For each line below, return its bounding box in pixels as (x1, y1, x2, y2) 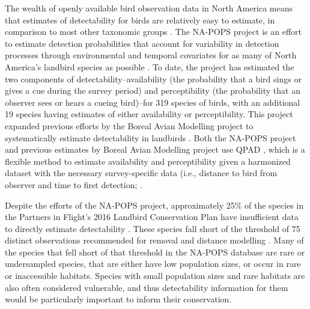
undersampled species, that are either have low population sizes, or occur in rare (5, 257, 301, 270)
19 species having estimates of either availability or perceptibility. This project (5, 108, 293, 120)
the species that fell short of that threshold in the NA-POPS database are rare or (5, 245, 305, 258)
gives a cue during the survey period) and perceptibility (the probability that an (5, 84, 300, 97)
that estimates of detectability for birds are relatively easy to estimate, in (5, 13, 275, 26)
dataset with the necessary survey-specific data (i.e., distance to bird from (5, 167, 278, 179)
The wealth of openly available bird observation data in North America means (5, 2, 293, 14)
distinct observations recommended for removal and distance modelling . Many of (5, 234, 304, 246)
